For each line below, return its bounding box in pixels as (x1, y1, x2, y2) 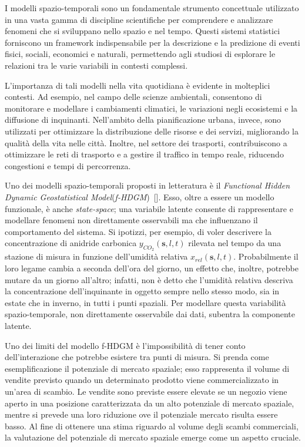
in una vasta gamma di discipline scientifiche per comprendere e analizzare (5, 13, 273, 25)
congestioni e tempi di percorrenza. (5, 159, 131, 172)
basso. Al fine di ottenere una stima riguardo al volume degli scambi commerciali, (5, 419, 299, 432)
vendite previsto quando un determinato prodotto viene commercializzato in (5, 374, 279, 386)
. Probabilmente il (233, 250, 299, 263)
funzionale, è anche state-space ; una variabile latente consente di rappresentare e (5, 202, 293, 214)
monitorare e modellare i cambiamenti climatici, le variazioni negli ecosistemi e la (5, 102, 298, 114)
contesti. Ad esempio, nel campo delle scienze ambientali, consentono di (5, 90, 262, 103)
